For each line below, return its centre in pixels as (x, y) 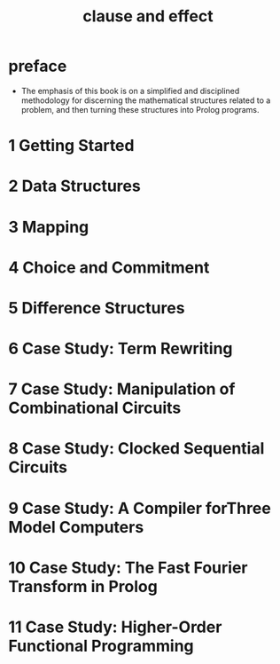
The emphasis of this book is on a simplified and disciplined (130, 91)
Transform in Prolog (83, 586)
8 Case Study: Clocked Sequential (136, 449)
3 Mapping (49, 227)
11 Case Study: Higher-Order (115, 627)
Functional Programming (101, 646)
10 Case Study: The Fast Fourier (128, 568)
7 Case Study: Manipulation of (122, 389)
